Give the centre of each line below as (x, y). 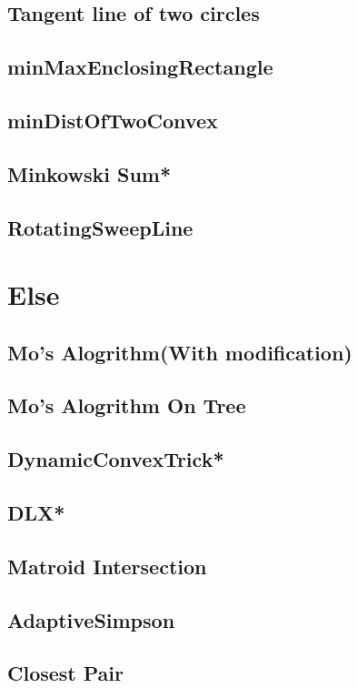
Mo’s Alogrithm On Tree (127, 405)
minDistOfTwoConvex (113, 120)
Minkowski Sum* (89, 173)
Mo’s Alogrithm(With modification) (180, 352)
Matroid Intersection (107, 566)
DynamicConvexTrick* (116, 459)
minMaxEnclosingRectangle (140, 67)
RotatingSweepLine (100, 227)
